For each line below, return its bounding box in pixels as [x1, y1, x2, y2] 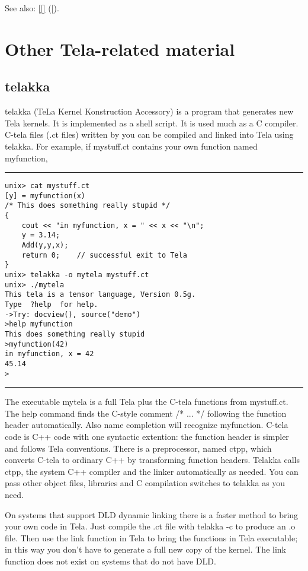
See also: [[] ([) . [5, 2, 59, 14]
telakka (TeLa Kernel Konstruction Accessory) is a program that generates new [5, 105, 294, 118]
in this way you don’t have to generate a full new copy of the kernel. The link [5, 543, 286, 556]
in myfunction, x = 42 [5, 350, 94, 359]
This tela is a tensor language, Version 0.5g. [5, 290, 196, 299]
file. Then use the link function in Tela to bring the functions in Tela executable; [5, 531, 298, 544]
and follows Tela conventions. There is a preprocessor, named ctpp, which [5, 442, 272, 454]
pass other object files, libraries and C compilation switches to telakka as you [5, 477, 285, 489]
